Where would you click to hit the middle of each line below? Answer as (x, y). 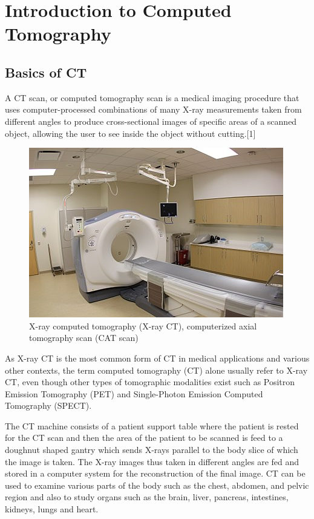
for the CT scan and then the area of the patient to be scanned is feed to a (144, 438)
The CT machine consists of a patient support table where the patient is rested (152, 425)
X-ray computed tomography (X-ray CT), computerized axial (143, 326)
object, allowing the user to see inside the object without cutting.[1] (130, 133)
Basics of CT (46, 72)
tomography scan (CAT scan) (84, 338)
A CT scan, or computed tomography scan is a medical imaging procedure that (152, 97)
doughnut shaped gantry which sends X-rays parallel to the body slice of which (152, 450)
